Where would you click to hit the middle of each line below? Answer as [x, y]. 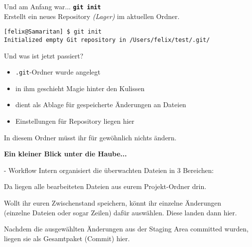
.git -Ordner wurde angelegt [58, 72]
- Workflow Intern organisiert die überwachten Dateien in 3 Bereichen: [109, 170]
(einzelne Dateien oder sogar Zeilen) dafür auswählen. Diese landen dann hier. [120, 212]
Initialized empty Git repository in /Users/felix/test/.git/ [107, 40]
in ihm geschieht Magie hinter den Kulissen [80, 88]
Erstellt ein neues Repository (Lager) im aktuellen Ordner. [92, 16]
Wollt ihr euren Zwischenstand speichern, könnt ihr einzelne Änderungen [113, 202]
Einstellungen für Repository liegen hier [75, 121]
